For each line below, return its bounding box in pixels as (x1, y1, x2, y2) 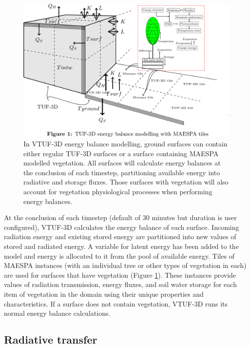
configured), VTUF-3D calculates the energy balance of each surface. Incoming (4, 222, 239, 232)
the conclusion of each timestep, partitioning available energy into (23, 167, 220, 177)
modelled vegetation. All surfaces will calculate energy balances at (23, 158, 221, 168)
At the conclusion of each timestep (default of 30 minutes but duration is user (4, 212, 237, 223)
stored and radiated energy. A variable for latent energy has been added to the (4, 241, 239, 251)
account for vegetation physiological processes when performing (23, 186, 212, 197)
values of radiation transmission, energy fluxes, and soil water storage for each (4, 279, 237, 289)
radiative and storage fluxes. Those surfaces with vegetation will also (23, 177, 229, 187)
